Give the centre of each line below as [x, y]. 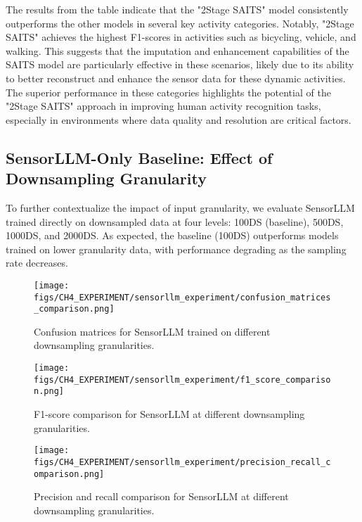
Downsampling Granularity [106, 178]
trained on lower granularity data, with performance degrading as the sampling [176, 249]
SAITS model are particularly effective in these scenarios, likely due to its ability [180, 64]
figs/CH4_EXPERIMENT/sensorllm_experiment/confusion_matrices [182, 297]
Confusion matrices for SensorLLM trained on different [152, 331]
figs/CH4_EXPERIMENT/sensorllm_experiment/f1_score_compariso [182, 380]
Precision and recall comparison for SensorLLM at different [161, 496]
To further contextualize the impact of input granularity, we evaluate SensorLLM [180, 207]
